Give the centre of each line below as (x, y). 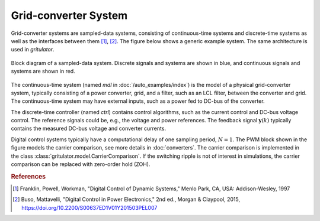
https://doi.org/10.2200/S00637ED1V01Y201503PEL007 (89, 207)
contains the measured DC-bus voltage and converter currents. (88, 129)
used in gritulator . (33, 50)
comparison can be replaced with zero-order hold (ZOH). (81, 164)
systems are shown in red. (43, 71)
